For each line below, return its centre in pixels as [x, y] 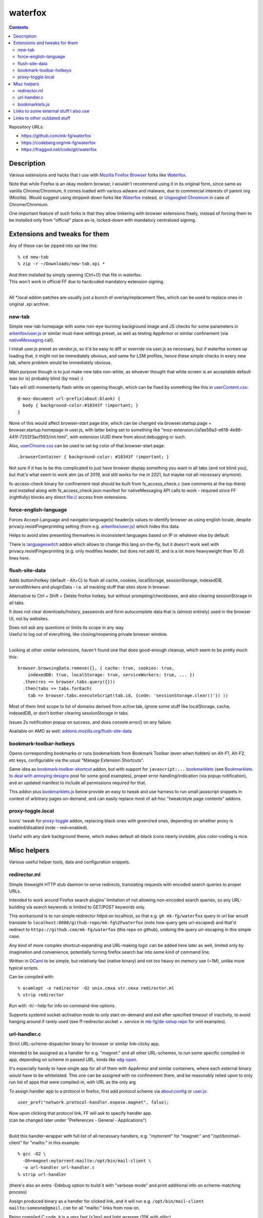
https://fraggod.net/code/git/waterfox [59, 150]
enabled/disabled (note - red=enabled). [49, 828]
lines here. [19, 558]
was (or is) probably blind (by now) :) [46, 378]
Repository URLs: [26, 127]
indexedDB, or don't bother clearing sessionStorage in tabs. [69, 713]
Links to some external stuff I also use [51, 111]
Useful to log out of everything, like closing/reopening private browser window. [88, 634]
